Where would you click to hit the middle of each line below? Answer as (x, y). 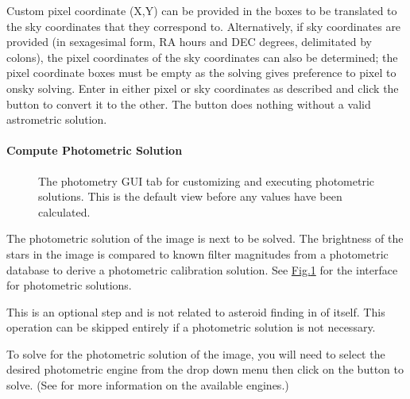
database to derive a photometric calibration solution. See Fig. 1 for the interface (202, 269)
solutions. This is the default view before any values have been (190, 196)
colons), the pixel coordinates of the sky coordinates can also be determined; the (202, 57)
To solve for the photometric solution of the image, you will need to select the (196, 353)
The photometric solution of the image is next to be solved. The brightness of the (205, 238)
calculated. (64, 211)
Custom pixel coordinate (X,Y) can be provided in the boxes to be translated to (202, 10)
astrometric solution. (57, 119)
